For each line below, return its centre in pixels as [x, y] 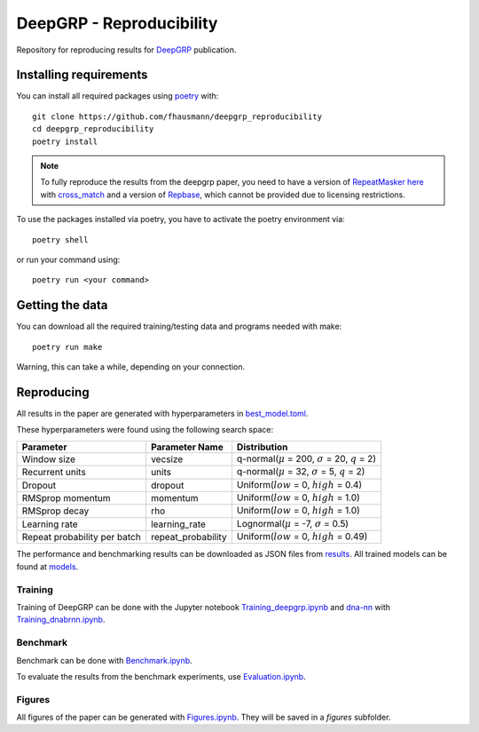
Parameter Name [187, 447]
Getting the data [62, 305]
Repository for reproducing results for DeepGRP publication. [126, 50]
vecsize [167, 459]
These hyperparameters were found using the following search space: [145, 430]
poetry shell [60, 239]
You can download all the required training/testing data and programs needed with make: [179, 326]
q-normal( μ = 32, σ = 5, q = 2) [301, 472]
